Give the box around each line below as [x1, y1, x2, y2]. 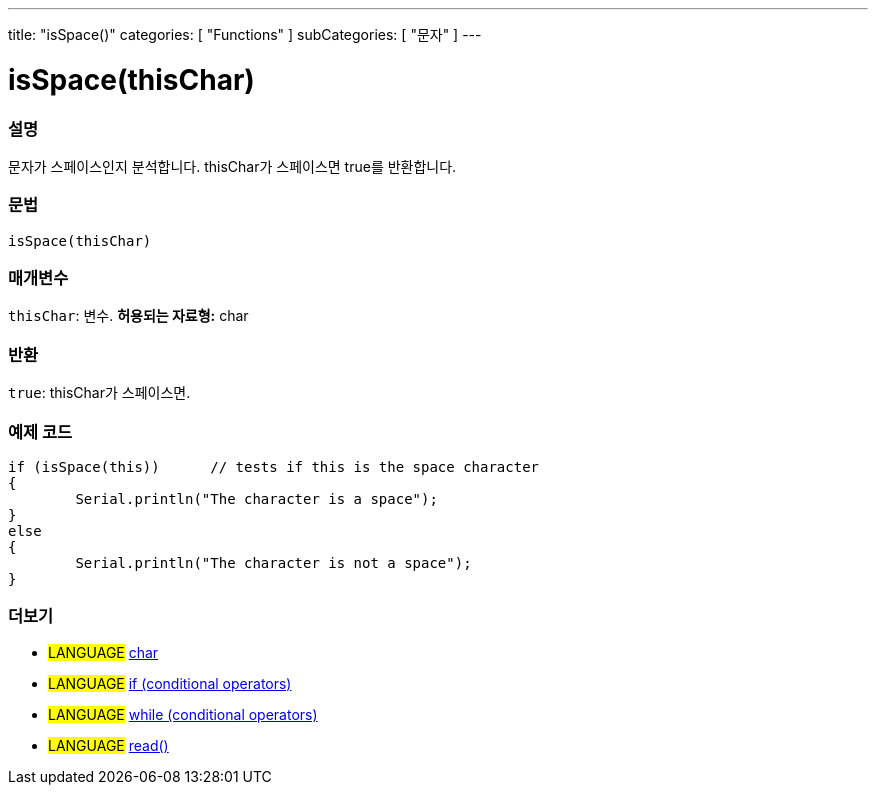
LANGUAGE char [48, 643, 159, 661]
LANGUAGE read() [48, 736, 169, 754]
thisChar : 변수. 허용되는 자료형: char [8, 307, 249, 325]
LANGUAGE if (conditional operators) [48, 674, 292, 692]
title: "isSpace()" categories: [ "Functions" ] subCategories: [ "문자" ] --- [8, 26, 482, 43]
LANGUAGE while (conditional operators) [48, 705, 318, 723]
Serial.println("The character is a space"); [75, 490, 438, 507]
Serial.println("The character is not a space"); [75, 554, 472, 571]
